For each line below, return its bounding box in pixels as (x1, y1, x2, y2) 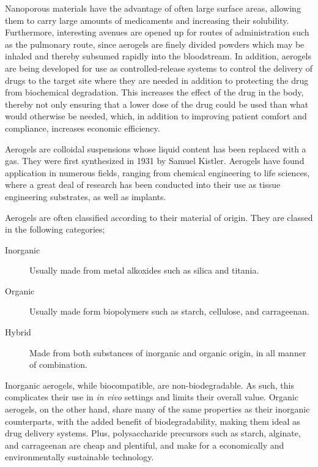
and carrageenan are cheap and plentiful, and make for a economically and (5, 438, 284, 451)
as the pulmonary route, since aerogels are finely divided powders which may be (5, 37, 305, 50)
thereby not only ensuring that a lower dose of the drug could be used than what (5, 97, 309, 110)
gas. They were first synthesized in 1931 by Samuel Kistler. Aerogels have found (5, 154, 305, 167)
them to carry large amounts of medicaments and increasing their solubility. (5, 13, 289, 26)
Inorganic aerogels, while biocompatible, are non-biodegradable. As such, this (5, 378, 294, 391)
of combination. (29, 358, 87, 371)
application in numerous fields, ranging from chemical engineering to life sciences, (5, 166, 310, 179)
